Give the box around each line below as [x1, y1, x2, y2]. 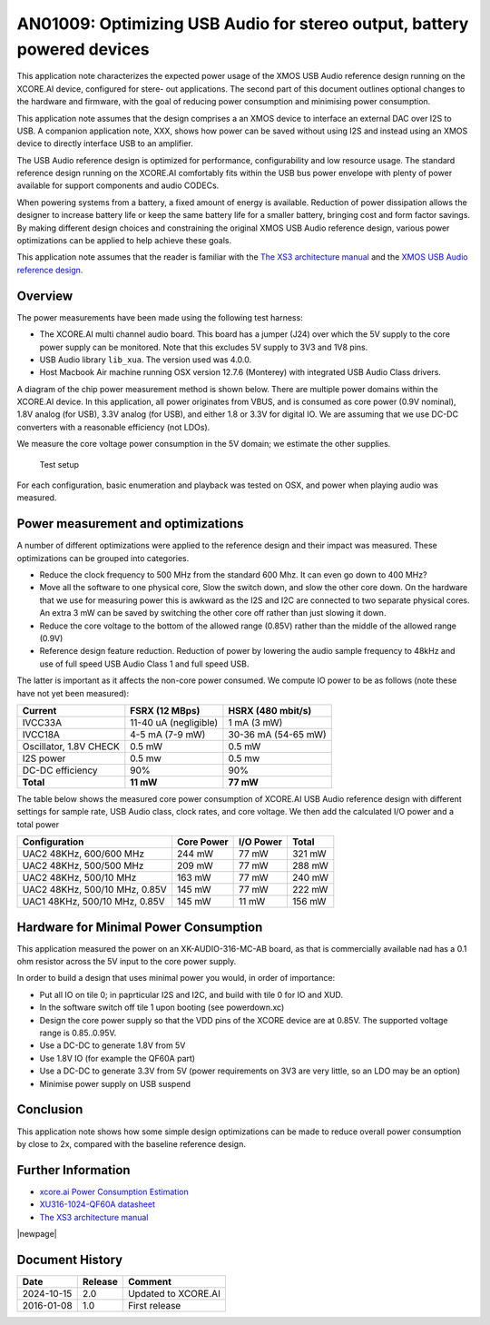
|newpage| [16, 1228, 58, 1239]
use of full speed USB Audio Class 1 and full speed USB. [39, 658, 250, 669]
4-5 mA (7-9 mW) [130, 728, 206, 740]
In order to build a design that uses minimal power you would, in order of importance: [16, 973, 336, 984]
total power [16, 818, 60, 830]
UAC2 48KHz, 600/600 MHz [22, 847, 145, 860]
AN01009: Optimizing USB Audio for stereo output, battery [16, 14, 469, 34]
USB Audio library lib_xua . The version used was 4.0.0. [39, 354, 252, 365]
